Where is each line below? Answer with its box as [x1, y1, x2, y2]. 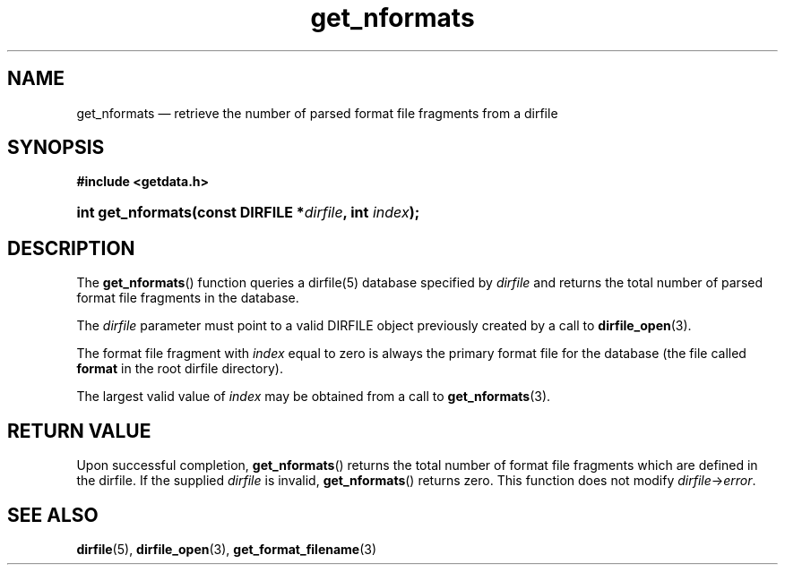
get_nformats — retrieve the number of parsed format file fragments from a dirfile [76, 105, 558, 121]
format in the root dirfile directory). [76, 361, 283, 377]
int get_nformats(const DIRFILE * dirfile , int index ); [76, 203, 420, 222]
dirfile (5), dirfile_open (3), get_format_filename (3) [76, 541, 377, 557]
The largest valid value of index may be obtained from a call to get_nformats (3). [76, 388, 551, 405]
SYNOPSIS [7, 136, 105, 159]
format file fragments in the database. [76, 290, 299, 306]
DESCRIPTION [7, 236, 135, 260]
